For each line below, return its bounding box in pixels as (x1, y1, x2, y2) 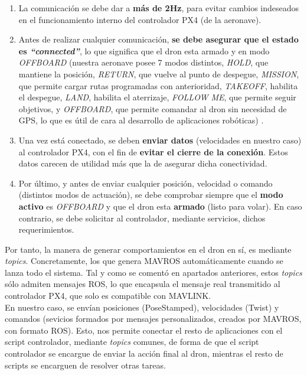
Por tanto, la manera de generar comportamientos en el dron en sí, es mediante (5, 243, 292, 255)
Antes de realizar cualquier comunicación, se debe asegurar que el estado (18, 33, 299, 45)
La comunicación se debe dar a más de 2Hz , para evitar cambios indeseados (18, 2, 299, 14)
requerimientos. (18, 223, 74, 236)
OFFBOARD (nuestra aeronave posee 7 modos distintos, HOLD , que (18, 56, 269, 69)
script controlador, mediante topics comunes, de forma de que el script (5, 335, 259, 348)
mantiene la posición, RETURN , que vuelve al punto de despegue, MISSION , (18, 67, 299, 80)
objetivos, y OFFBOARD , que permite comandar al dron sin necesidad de (18, 102, 287, 115)
